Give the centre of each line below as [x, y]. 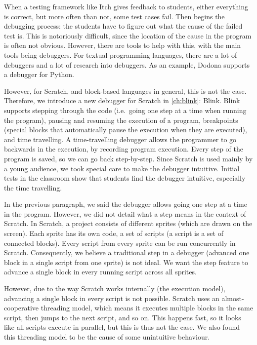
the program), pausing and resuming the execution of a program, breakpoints [121, 120]
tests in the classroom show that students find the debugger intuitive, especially [125, 178]
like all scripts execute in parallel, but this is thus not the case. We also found [122, 327]
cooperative [21, 308]
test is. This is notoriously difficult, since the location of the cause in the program [128, 35]
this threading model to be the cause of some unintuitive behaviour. [107, 337]
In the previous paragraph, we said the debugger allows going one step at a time [126, 204]
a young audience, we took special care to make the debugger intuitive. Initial [122, 168]
